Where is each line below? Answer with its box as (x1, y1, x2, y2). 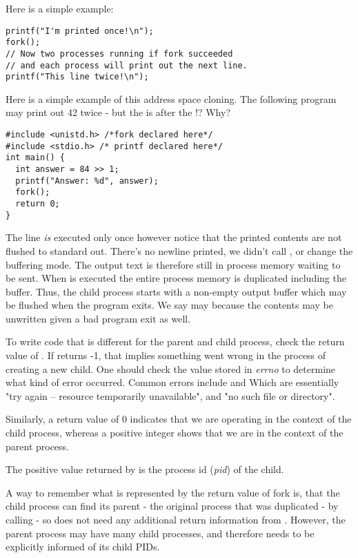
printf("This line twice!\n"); (6, 72, 149, 82)
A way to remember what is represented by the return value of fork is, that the (6, 485, 340, 499)
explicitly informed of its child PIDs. (6, 539, 160, 554)
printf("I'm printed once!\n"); (6, 26, 154, 36)
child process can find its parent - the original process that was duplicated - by (6, 499, 339, 513)
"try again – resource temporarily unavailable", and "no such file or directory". (6, 388, 335, 403)
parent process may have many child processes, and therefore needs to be (6, 526, 315, 540)
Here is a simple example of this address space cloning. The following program (6, 91, 337, 106)
